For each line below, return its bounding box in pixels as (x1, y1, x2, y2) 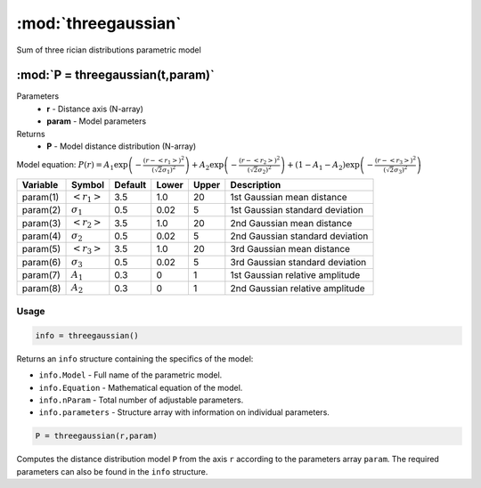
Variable (21, 178, 59, 191)
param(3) (21, 216, 61, 229)
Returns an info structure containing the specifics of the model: (16, 353, 254, 364)
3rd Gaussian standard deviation (230, 256, 367, 268)
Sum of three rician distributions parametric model (16, 45, 202, 55)
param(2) (21, 204, 61, 216)
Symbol (71, 178, 105, 191)
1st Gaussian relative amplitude (230, 269, 361, 281)
